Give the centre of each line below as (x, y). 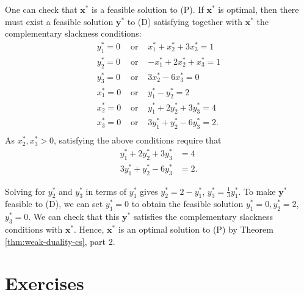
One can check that (41, 9)
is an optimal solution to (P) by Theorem (196, 229)
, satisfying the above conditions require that (137, 140)
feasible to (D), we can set (54, 204)
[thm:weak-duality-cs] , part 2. (60, 241)
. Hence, (89, 229)
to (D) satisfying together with (185, 21)
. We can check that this (74, 217)
